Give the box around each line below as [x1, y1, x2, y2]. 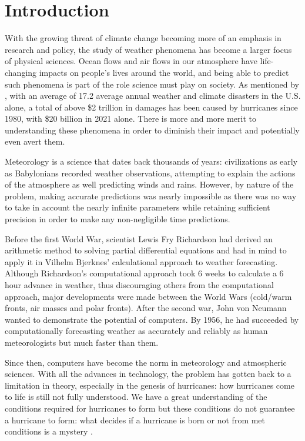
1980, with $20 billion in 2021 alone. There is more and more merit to [5, 112, 256, 125]
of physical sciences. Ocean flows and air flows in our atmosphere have [5, 55, 257, 67]
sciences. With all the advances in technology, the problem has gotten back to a [5, 367, 291, 380]
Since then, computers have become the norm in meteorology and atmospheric [5, 356, 287, 368]
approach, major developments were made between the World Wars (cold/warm [5, 290, 292, 302]
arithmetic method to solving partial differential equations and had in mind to [5, 244, 287, 256]
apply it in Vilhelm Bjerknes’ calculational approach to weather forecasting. [5, 255, 278, 268]
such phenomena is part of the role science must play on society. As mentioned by [5, 78, 299, 90]
